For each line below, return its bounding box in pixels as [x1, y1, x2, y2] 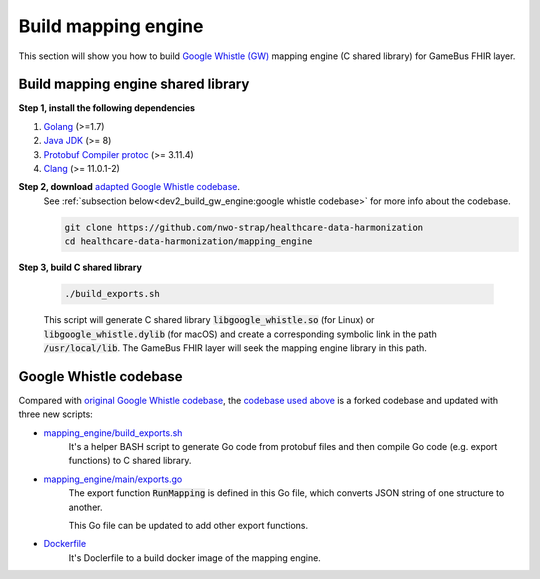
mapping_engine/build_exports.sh [43, 426, 183, 439]
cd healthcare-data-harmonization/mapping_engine [64, 236, 313, 247]
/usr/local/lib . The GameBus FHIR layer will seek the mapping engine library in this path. [43, 341, 427, 354]
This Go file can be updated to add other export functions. [68, 519, 309, 531]
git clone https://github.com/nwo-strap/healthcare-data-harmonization [64, 221, 424, 233]
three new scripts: [18, 408, 94, 420]
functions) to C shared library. [68, 455, 192, 467]
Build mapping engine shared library [18, 76, 250, 93]
